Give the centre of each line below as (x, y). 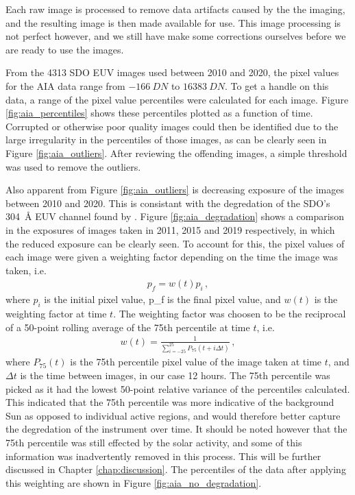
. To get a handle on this (277, 85)
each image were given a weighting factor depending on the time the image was (172, 257)
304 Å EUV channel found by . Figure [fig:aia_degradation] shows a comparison (175, 216)
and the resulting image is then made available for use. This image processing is (173, 22)
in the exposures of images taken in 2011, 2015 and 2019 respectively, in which (170, 229)
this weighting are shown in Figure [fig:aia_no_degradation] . (134, 482)
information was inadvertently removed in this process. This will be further (163, 456)
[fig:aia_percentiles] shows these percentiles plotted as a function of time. (159, 113)
